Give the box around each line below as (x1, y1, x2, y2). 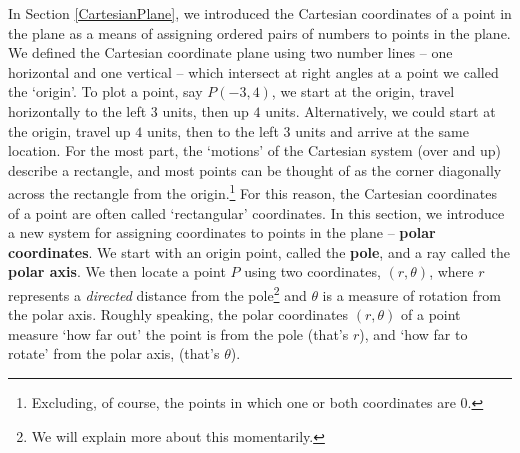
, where (429, 261, 474, 282)
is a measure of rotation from (322, 284, 501, 305)
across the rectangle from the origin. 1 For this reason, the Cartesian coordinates (8, 180, 498, 203)
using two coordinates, (244, 261, 381, 282)
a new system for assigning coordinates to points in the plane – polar (8, 222, 436, 243)
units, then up (162, 100, 249, 121)
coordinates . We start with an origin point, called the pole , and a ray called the (8, 241, 511, 262)
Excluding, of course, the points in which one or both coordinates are (31, 392, 456, 412)
